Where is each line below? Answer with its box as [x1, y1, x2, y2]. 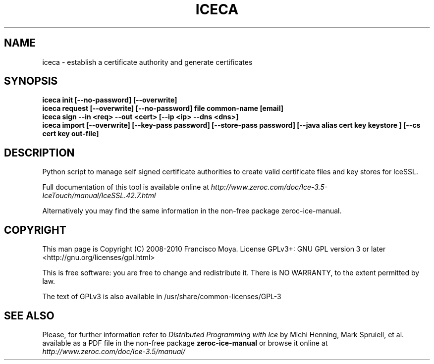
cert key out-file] [42, 129, 99, 138]
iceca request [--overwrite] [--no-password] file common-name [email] [42, 104, 283, 113]
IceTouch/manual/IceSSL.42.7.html [42, 191, 156, 200]
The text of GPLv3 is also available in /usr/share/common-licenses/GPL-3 [42, 292, 281, 301]
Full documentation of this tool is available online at [42, 183, 209, 192]
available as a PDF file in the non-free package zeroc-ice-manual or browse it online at [42, 338, 328, 347]
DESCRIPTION [4, 146, 75, 159]
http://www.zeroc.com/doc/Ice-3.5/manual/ [42, 347, 185, 356]
